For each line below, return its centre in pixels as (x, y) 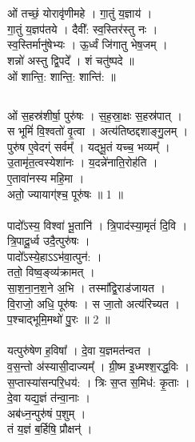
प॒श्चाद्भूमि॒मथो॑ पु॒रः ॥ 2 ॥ (59, 319)
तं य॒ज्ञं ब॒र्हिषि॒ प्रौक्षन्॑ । (50, 429)
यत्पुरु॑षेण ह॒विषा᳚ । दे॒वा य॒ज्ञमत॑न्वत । (80, 350)
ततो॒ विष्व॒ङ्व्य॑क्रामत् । (51, 272)
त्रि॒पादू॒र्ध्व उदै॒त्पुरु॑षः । (49, 241)
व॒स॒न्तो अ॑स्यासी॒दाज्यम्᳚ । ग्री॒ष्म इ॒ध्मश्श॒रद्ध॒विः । (98, 366)
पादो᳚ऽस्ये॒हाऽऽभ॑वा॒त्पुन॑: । (55, 256)
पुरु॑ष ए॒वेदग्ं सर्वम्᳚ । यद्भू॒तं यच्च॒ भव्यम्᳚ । (89, 146)
